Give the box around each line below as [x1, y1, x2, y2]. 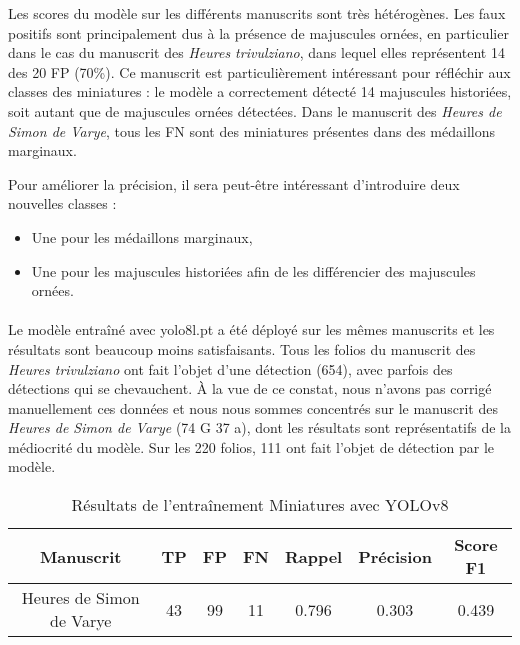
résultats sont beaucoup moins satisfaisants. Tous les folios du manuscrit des [8, 338, 476, 359]
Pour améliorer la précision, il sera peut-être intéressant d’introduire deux [8, 173, 460, 194]
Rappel [284, 544, 343, 568]
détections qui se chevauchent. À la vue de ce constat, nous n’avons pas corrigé [8, 378, 492, 399]
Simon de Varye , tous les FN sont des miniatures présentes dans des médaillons [8, 120, 495, 141]
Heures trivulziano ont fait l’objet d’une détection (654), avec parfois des [8, 358, 453, 379]
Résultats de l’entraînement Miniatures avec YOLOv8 [71, 493, 449, 517]
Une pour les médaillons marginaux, [31, 226, 253, 247]
